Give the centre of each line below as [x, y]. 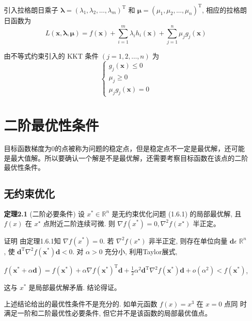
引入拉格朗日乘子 [31, 9]
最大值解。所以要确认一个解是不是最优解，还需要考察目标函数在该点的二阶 [129, 158]
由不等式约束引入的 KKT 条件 [51, 56]
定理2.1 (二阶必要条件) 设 [44, 213]
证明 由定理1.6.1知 [32, 240]
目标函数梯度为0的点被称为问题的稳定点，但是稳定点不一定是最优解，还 [118, 148]
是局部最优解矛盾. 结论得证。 [75, 287]
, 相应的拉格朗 [224, 9]
